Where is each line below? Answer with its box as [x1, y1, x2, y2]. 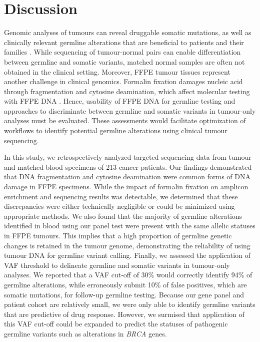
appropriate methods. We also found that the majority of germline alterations [4, 210, 242, 221]
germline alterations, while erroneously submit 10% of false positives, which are [4, 279, 247, 289]
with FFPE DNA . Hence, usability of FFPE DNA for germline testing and [4, 96, 235, 106]
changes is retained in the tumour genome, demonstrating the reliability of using [4, 240, 250, 250]
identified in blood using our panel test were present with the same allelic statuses [4, 220, 255, 231]
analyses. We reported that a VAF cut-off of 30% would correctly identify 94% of [4, 269, 252, 280]
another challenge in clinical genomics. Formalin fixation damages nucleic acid [4, 76, 243, 87]
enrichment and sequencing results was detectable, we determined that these [4, 191, 238, 201]
